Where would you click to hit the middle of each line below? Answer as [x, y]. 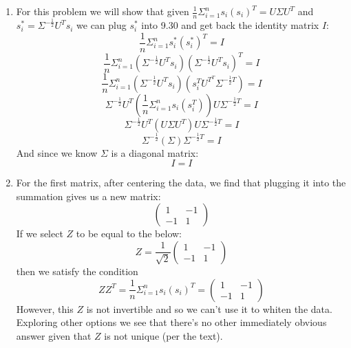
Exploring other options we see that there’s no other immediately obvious [171, 322]
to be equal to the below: [129, 233]
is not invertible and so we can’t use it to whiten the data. [209, 308]
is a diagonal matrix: [155, 152]
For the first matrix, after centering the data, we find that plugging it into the [181, 183]
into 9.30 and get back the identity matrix [230, 25]
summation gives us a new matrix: [88, 196]
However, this [45, 308]
